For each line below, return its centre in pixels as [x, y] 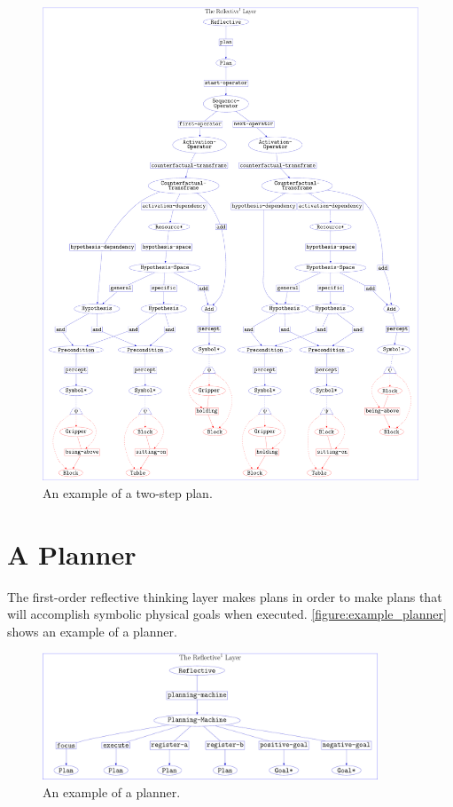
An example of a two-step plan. [128, 492]
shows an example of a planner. [92, 631]
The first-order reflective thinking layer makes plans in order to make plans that [225, 596]
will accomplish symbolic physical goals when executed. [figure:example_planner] [227, 614]
